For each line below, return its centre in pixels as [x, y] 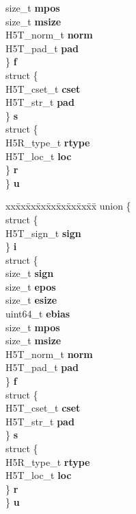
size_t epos [31, 286]
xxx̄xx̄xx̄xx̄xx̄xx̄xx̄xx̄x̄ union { [68, 206]
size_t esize [31, 300]
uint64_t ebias [38, 314]
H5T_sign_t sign [43, 233]
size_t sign [30, 273]
